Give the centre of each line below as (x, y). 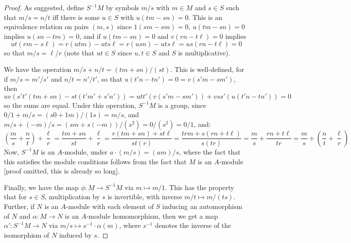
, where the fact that (210, 151)
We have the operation (38, 69)
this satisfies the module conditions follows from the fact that (95, 161)
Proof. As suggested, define (44, 7)
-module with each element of (110, 206)
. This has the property (200, 187)
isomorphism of (27, 234)
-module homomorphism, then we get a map (152, 216)
